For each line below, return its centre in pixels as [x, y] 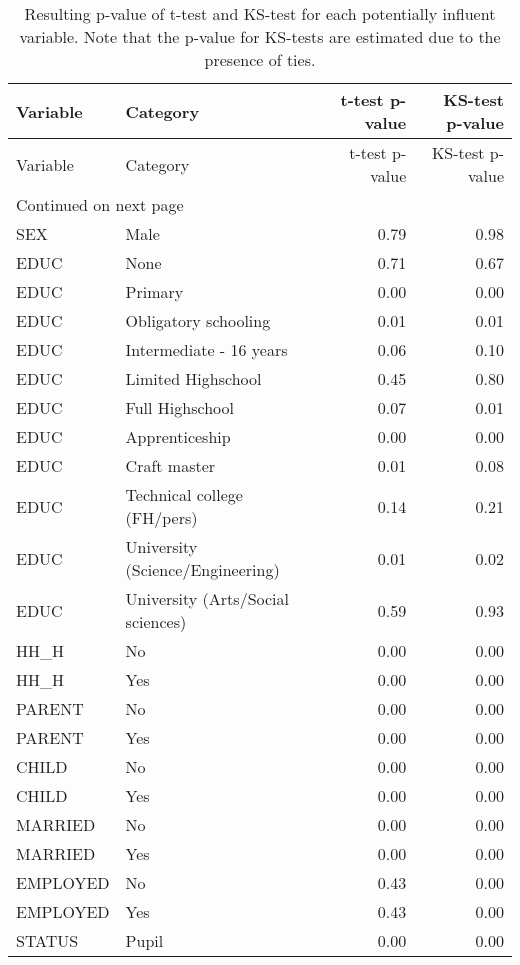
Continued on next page [100, 204]
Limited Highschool [193, 378]
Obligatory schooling [198, 320]
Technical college [184, 494]
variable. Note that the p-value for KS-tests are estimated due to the [260, 36]
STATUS [47, 940]
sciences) [156, 621]
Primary [154, 291]
